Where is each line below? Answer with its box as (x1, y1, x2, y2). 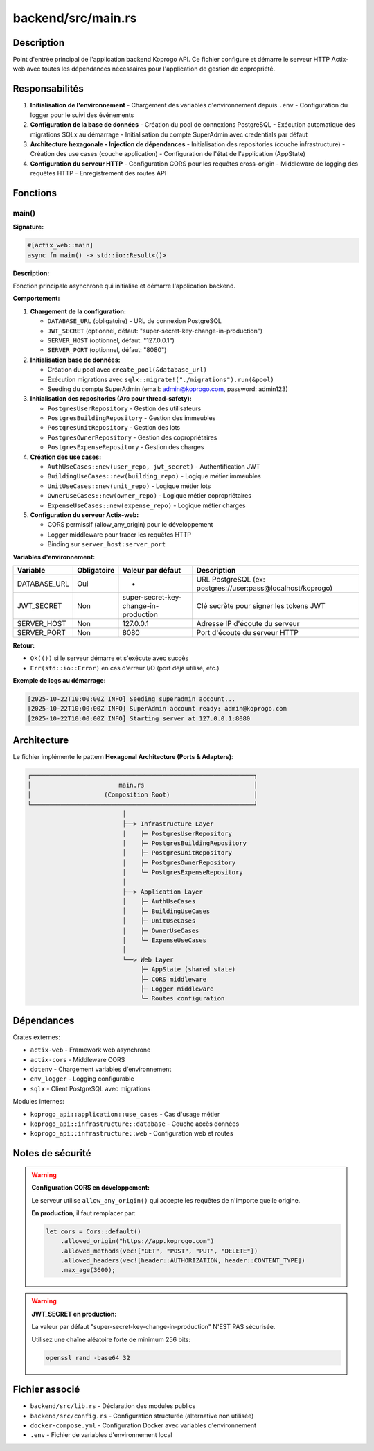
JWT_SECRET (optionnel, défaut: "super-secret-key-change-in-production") (47, 327, 263, 335)
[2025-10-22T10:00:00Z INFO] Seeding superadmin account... (27, 695, 236, 703)
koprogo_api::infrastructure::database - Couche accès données (30, 1120, 240, 1128)
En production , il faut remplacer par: (31, 1208, 136, 1217)
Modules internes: (12, 1097, 65, 1106)
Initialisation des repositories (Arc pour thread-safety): (30, 394, 192, 403)
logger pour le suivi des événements (30, 111, 134, 119)
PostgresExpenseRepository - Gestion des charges (47, 443, 204, 451)
